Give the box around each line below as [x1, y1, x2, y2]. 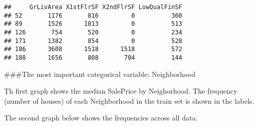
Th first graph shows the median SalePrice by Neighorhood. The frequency [4, 86, 238, 96]
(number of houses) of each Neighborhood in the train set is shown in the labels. [4, 95, 254, 106]
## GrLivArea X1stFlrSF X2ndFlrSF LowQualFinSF [4, 4, 182, 11]
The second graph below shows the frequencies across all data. [4, 112, 198, 123]
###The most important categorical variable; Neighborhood [4, 68, 196, 79]
